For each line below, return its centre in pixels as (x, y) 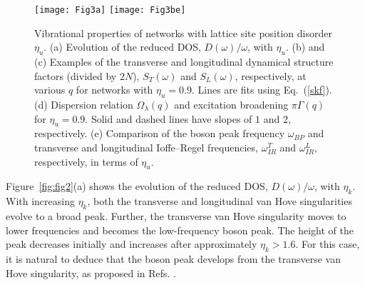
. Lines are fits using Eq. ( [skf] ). (262, 90)
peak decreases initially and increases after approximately (132, 244)
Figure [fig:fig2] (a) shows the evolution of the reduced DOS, (137, 186)
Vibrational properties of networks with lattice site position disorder (183, 32)
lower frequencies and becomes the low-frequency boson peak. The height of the (180, 230)
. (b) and (305, 47)
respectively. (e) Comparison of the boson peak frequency (160, 133)
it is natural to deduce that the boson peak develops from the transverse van (173, 258)
